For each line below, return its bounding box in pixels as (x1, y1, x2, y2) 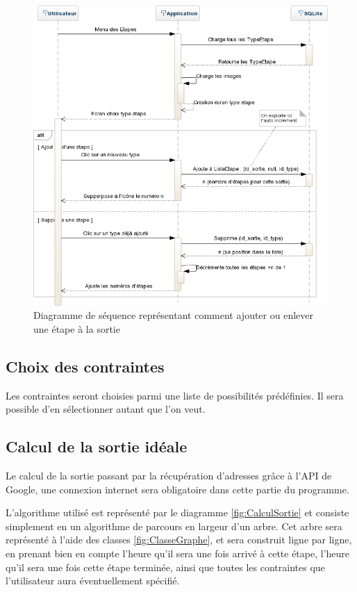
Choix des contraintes (6, 355, 165, 377)
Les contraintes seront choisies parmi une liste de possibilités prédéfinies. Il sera (6, 388, 344, 402)
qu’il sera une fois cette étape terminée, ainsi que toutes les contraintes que (6, 559, 325, 574)
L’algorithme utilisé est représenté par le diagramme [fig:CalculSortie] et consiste (6, 505, 349, 520)
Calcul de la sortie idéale (6, 436, 188, 457)
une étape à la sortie (33, 321, 120, 336)
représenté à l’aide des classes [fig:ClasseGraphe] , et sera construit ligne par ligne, (6, 532, 352, 547)
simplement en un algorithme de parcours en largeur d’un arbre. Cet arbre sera (6, 518, 342, 533)
